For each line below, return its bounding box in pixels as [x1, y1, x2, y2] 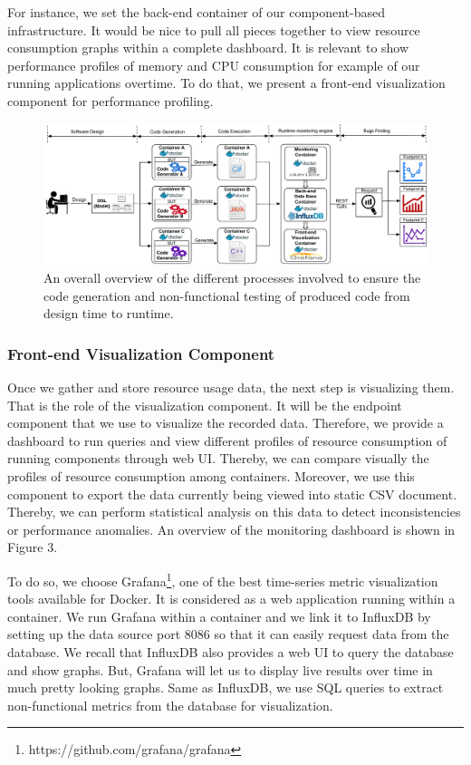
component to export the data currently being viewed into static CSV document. [7, 484, 457, 503]
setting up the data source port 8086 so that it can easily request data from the [7, 625, 449, 644]
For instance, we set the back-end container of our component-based [7, 3, 386, 21]
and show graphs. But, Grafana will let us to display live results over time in [7, 660, 433, 679]
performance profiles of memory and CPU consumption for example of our [7, 55, 420, 74]
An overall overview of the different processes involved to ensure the [43, 268, 421, 287]
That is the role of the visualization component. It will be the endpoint [7, 395, 402, 414]
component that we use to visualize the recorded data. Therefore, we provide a [7, 413, 444, 432]
